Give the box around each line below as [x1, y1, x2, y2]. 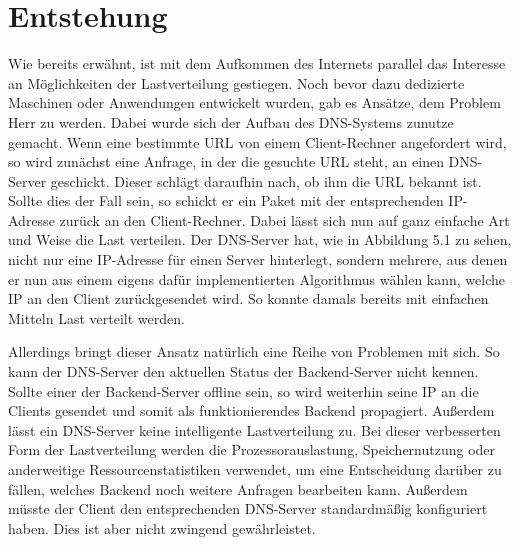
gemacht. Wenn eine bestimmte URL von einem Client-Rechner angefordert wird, [8, 131, 507, 152]
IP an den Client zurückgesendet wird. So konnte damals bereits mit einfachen [8, 288, 489, 309]
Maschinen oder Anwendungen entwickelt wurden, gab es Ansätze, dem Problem [8, 92, 501, 113]
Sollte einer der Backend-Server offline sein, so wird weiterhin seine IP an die [8, 380, 479, 401]
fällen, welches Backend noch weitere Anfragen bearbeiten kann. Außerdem [8, 478, 468, 499]
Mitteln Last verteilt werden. [8, 307, 185, 328]
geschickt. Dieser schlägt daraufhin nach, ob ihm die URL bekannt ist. [50, 170, 482, 191]
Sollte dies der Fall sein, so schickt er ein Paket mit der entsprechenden [8, 190, 444, 211]
